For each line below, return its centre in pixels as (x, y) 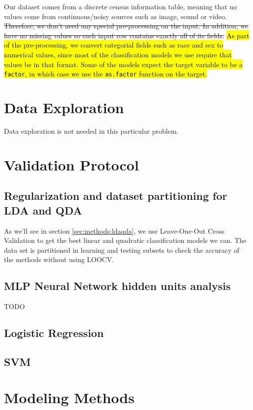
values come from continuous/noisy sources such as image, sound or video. (115, 16)
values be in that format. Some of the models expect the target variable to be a (123, 64)
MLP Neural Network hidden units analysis (117, 286)
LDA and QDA (43, 210)
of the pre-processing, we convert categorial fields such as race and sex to (114, 45)
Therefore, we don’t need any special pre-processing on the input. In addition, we (126, 26)
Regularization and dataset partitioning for (116, 196)
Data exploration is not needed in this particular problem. (91, 131)
